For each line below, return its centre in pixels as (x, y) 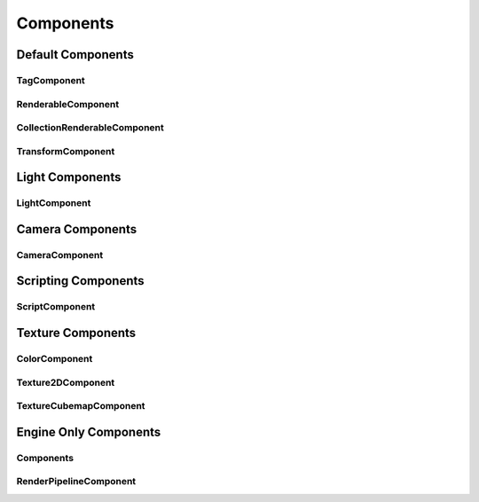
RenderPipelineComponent (76, 482)
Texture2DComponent (66, 382)
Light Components (69, 177)
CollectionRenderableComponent (90, 128)
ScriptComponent (56, 307)
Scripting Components (81, 281)
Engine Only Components (89, 431)
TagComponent (51, 80)
